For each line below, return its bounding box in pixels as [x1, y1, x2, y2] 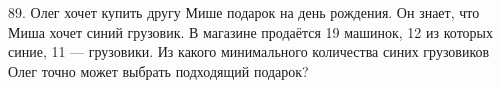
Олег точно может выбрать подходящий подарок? [8, 60, 309, 81]
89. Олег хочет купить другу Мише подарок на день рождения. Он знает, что [8, 2, 480, 22]
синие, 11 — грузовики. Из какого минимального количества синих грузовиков [8, 41, 490, 62]
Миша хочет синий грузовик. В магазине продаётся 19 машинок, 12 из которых [8, 21, 493, 42]
